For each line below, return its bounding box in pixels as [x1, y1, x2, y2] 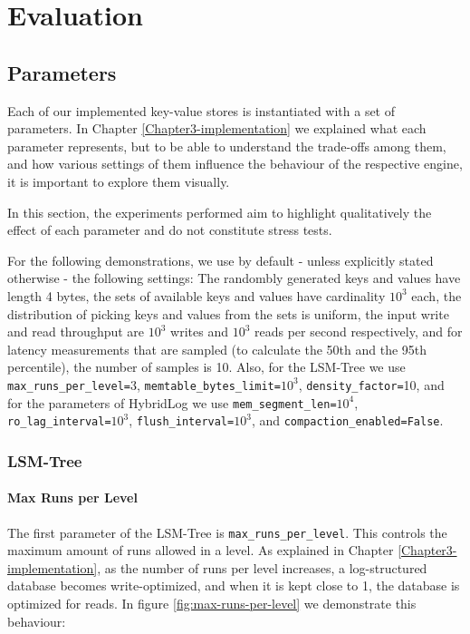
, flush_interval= [129, 411, 235, 430]
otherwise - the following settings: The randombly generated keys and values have [7, 268, 461, 288]
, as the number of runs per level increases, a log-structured [97, 558, 427, 577]
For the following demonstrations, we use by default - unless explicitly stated [7, 250, 434, 269]
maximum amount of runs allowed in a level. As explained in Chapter [7, 541, 394, 560]
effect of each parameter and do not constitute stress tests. [7, 220, 332, 239]
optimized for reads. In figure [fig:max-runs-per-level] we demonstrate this [7, 593, 417, 612]
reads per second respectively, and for [254, 322, 463, 341]
